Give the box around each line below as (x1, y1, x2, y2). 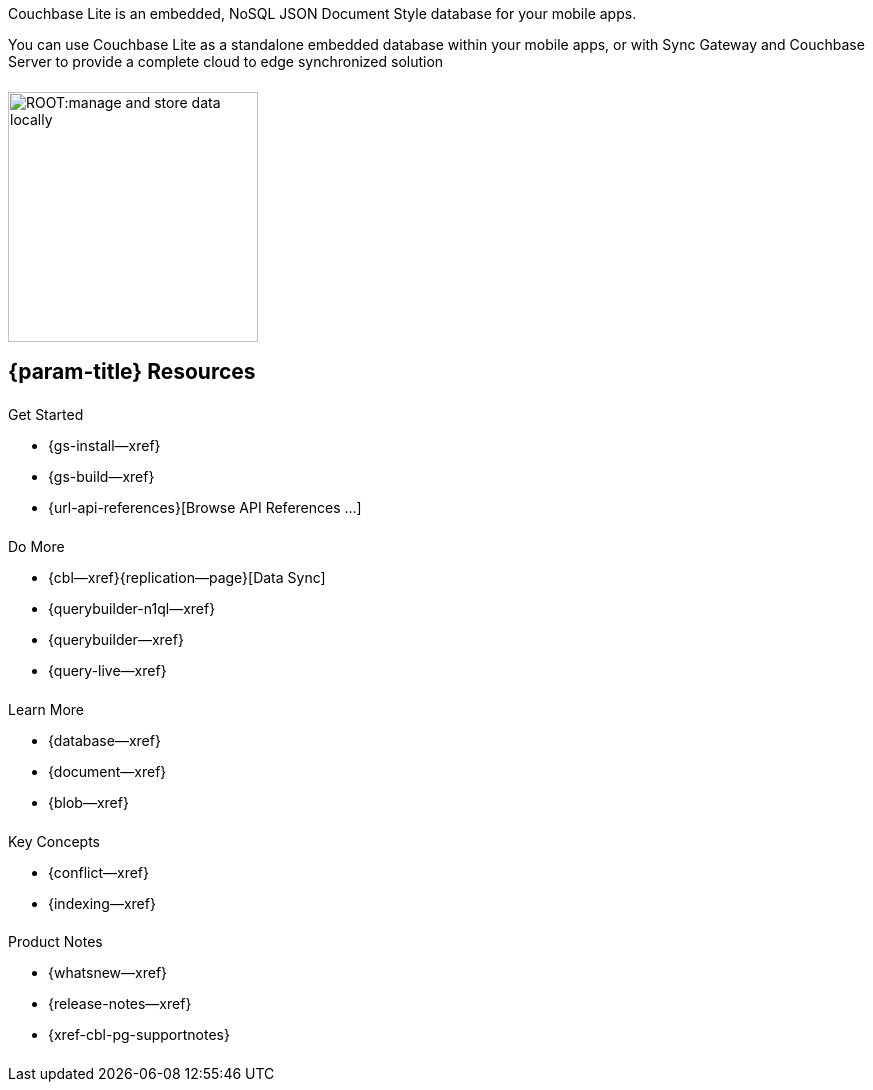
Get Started (8, 406, 84, 424)
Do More (8, 537, 65, 555)
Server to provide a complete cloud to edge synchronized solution (8, 53, 444, 70)
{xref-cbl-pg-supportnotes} (48, 1026, 230, 1044)
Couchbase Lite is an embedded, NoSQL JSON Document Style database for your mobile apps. (8, 5, 637, 22)
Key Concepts (8, 832, 101, 850)
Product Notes (8, 933, 103, 951)
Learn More (8, 700, 85, 718)
